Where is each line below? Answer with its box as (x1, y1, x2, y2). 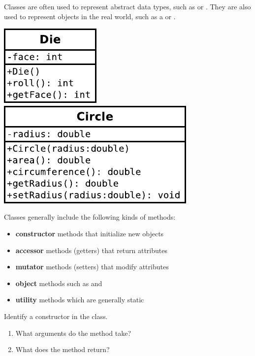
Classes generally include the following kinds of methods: (4, 212, 176, 222)
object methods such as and (15, 278, 102, 288)
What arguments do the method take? (15, 327, 131, 338)
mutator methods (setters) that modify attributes (15, 261, 169, 272)
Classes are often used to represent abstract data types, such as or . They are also (4, 1, 251, 11)
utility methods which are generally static (15, 294, 144, 305)
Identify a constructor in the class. (4, 311, 108, 321)
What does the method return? (15, 344, 110, 355)
